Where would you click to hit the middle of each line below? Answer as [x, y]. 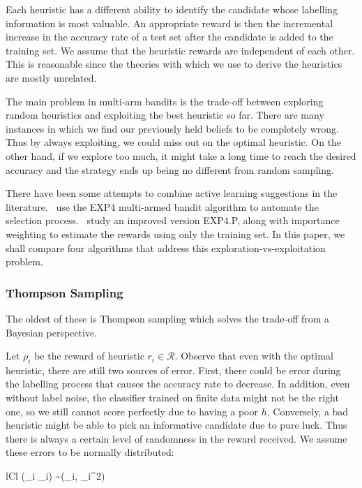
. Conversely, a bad [308, 411]
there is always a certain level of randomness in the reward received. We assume [176, 438]
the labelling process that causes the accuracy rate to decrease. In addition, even [178, 384]
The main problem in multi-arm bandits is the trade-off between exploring [165, 101]
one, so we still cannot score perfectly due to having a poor [132, 411]
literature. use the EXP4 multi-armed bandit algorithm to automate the [162, 206]
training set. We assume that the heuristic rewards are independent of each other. [180, 50]
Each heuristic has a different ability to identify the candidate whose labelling [172, 9]
